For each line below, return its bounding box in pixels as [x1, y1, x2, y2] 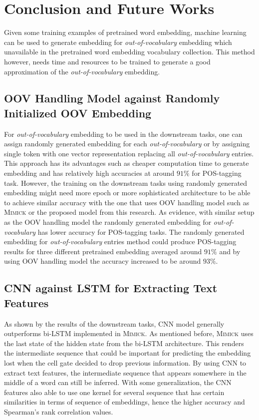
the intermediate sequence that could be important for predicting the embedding [4, 348, 251, 358]
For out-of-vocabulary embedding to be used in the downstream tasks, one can [4, 128, 243, 139]
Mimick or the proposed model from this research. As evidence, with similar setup [4, 207, 255, 217]
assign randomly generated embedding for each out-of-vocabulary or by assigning [4, 138, 250, 149]
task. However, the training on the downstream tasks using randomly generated [4, 177, 248, 188]
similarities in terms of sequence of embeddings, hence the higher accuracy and [4, 397, 245, 407]
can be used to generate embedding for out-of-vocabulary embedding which [4, 36, 232, 47]
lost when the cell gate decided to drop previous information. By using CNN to [4, 357, 247, 368]
